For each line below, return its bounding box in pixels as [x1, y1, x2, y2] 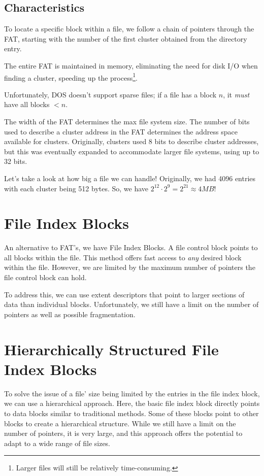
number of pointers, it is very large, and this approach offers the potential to [4, 428, 243, 438]
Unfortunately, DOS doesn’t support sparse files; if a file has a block [4, 89, 217, 99]
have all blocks [4, 99, 50, 110]
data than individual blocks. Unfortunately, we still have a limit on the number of [4, 299, 259, 310]
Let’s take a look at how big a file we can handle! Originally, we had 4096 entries [4, 173, 256, 183]
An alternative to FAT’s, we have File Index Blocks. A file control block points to [4, 242, 258, 253]
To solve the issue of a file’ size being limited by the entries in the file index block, [4, 388, 260, 398]
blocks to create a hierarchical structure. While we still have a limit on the [4, 418, 236, 428]
